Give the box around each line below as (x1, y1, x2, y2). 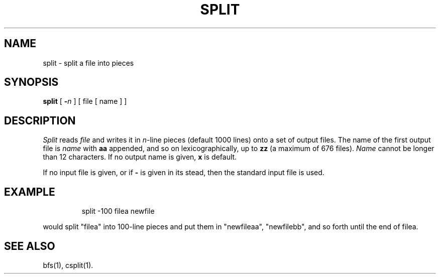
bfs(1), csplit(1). (43, 260, 93, 269)
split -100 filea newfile (81, 207, 155, 216)
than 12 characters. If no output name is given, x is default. (43, 153, 237, 162)
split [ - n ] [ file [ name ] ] (43, 97, 127, 106)
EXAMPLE (4, 185, 55, 198)
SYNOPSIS (4, 76, 59, 89)
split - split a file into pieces (43, 58, 134, 67)
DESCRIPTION (4, 114, 76, 127)
